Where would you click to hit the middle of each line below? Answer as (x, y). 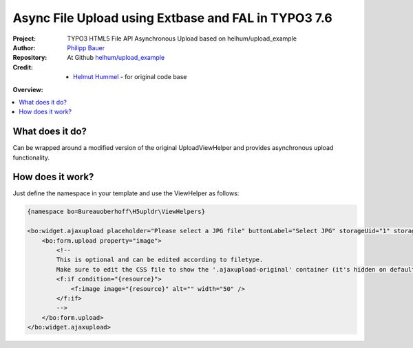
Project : (24, 39)
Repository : (30, 58)
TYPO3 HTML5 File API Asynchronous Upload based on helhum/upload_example (182, 39)
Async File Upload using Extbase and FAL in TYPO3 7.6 (173, 18)
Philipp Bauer (86, 47)
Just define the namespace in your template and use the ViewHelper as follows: (126, 193)
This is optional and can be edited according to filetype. (160, 260)
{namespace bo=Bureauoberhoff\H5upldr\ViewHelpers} (116, 212)
